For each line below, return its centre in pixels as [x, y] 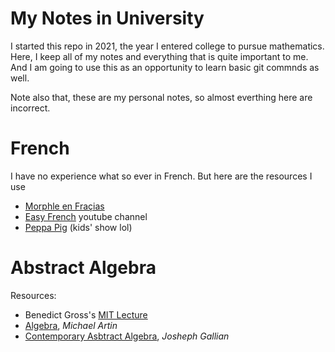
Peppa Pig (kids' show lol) [78, 227]
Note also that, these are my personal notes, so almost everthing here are [161, 97]
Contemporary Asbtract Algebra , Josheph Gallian [127, 336]
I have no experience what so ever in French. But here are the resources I [161, 176]
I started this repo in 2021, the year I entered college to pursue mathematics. [167, 46]
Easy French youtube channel [86, 216]
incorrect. [30, 108]
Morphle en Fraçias [64, 206]
